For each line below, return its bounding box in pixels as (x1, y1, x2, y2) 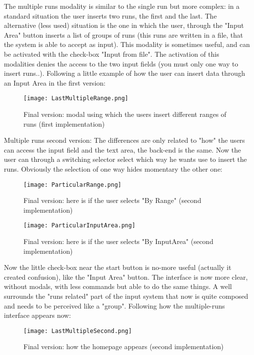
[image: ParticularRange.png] (23, 181, 122, 188)
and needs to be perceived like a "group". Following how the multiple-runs (4, 300, 225, 311)
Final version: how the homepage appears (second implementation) (23, 341, 224, 352)
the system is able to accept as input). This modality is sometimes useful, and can (4, 39, 250, 49)
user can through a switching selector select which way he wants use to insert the (4, 154, 247, 164)
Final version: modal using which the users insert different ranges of (23, 109, 227, 119)
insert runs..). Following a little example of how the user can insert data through (4, 68, 245, 78)
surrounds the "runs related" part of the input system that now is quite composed (4, 291, 249, 301)
